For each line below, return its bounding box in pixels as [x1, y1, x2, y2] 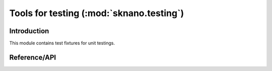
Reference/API [9, 53, 56, 61]
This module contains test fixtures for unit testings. [9, 40, 115, 46]
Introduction [9, 27, 49, 35]
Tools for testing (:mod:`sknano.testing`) [9, 8, 184, 19]
